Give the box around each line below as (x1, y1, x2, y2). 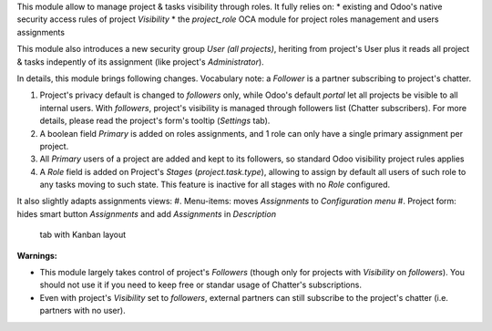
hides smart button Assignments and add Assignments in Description (16, 208, 277, 219)
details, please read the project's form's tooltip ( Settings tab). (39, 115, 271, 127)
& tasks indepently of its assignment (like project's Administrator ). (16, 56, 264, 67)
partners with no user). (39, 305, 127, 316)
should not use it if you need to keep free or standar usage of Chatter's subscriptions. (39, 279, 362, 291)
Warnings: (16, 250, 58, 261)
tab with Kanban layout (39, 229, 127, 241)
